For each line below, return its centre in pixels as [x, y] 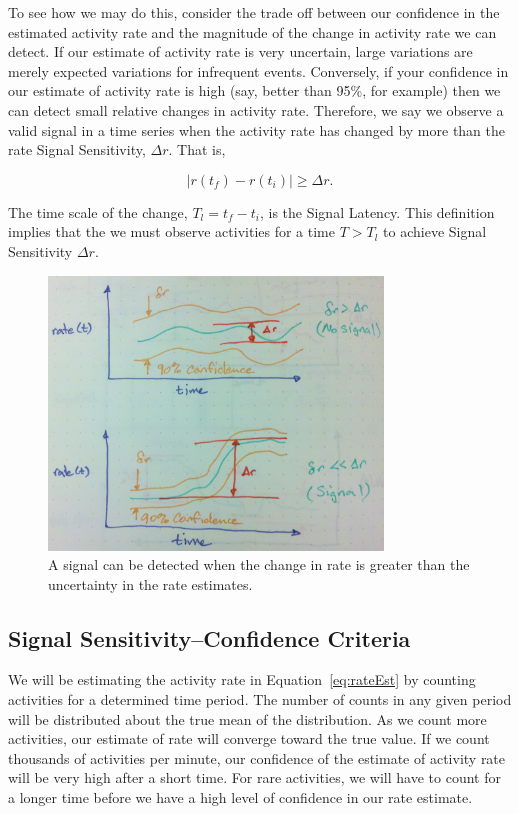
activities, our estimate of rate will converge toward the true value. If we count [249, 738]
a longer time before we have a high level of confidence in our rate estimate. [240, 797]
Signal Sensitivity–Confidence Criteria [209, 637]
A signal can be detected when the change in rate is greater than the [259, 564]
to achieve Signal [435, 231]
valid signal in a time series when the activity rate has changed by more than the [256, 129]
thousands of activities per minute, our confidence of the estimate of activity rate [257, 757]
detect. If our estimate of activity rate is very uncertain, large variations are [240, 51]
